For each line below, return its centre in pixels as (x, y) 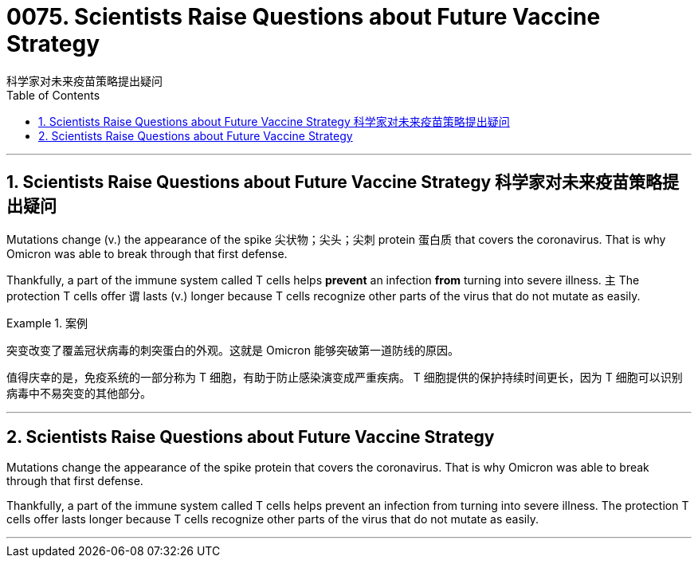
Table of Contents (53, 95)
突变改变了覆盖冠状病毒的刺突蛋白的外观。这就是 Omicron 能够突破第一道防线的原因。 (233, 350)
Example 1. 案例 (47, 323)
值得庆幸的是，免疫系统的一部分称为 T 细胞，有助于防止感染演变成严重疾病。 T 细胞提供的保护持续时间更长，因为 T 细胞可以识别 (345, 377)
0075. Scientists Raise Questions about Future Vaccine (304, 17)
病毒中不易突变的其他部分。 (79, 393)
